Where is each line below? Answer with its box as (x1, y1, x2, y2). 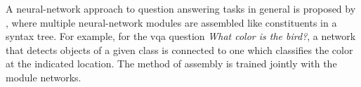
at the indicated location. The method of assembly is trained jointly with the (6, 56, 337, 71)
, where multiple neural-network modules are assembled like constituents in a (6, 15, 337, 29)
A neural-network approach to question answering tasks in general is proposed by (6, 1, 356, 15)
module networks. (6, 69, 81, 84)
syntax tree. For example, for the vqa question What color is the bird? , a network (6, 29, 356, 43)
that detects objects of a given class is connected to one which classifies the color (6, 42, 353, 57)
